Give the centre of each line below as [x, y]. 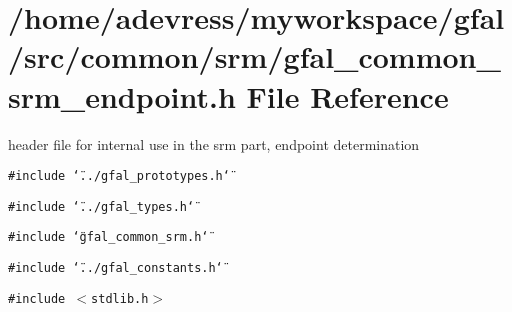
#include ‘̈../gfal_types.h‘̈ [101, 206]
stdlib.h [120, 298]
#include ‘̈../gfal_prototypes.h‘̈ [119, 176]
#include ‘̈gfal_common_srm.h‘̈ [108, 237]
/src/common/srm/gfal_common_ [254, 56]
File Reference [347, 95]
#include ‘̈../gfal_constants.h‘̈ [115, 268]
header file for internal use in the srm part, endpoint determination [214, 143]
